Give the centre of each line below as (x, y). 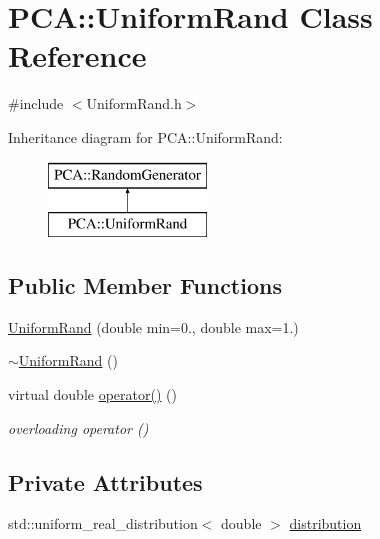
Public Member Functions (145, 285)
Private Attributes (105, 481)
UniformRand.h (134, 103)
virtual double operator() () (92, 394)
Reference (77, 55)
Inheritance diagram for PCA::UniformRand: (145, 136)
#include (36, 103)
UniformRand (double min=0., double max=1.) (153, 326)
